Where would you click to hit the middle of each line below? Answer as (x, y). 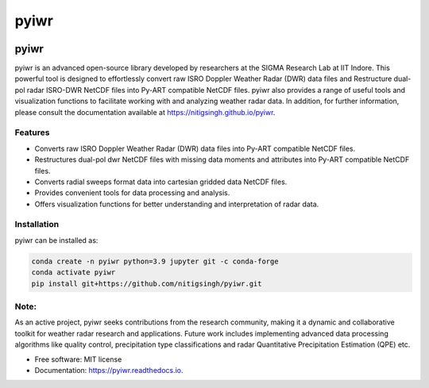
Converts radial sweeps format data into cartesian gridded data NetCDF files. (161, 182)
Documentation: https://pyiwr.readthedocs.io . (109, 370)
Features (32, 133)
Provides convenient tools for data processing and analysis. (132, 193)
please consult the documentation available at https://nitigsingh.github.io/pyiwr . (145, 112)
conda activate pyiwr (73, 273)
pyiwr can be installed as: (56, 240)
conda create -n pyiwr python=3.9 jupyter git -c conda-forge (155, 261)
